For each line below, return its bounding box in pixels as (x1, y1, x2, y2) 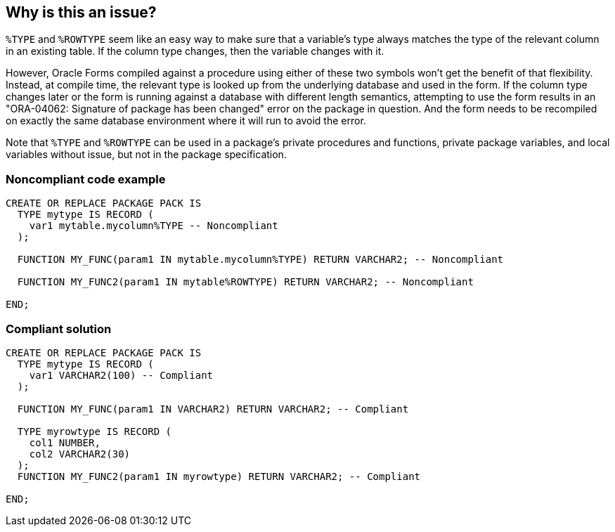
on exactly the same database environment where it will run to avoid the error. (6, 115, 366, 127)
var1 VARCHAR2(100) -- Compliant (29, 369, 214, 381)
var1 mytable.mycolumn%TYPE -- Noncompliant (29, 220, 278, 232)
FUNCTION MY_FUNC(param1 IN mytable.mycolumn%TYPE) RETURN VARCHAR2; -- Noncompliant (17, 254, 504, 266)
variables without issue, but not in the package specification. (6, 148, 287, 161)
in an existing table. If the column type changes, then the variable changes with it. (6, 45, 384, 58)
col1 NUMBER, (29, 436, 101, 448)
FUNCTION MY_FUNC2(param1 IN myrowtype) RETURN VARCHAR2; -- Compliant (17, 470, 421, 482)
